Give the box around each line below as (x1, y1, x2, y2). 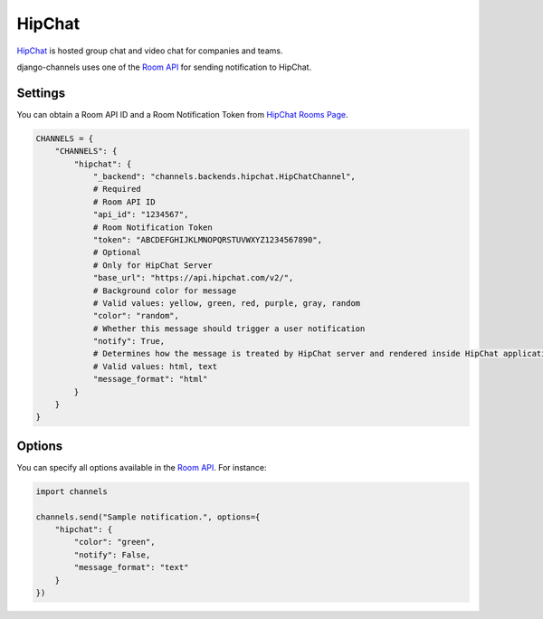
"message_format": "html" (92, 374, 208, 385)
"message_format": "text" (73, 562, 189, 573)
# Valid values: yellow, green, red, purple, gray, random (92, 298, 361, 308)
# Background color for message (92, 285, 237, 296)
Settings (16, 85, 66, 100)
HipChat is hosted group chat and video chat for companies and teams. (16, 45, 283, 56)
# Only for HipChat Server (92, 260, 213, 271)
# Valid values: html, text (92, 361, 217, 371)
